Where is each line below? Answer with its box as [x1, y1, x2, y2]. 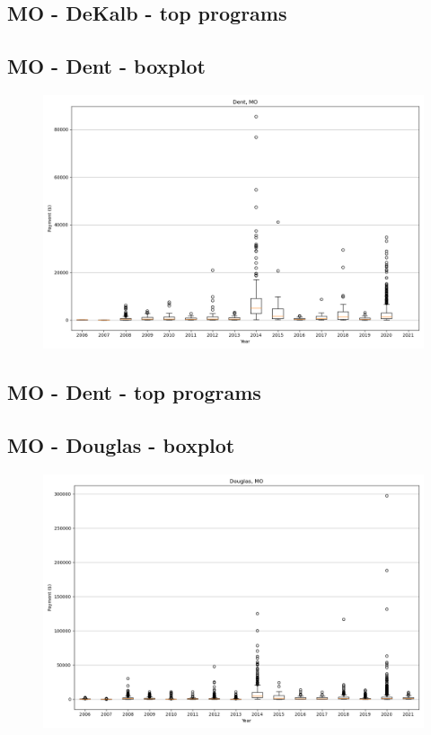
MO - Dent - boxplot [7, 52, 206, 80]
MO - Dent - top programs [7, 378, 261, 406]
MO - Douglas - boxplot [7, 431, 235, 459]
